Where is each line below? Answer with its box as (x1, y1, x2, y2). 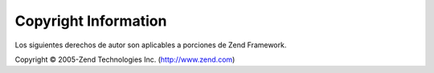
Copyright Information (14, 12, 167, 30)
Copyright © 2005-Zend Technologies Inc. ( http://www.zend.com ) (14, 55, 235, 64)
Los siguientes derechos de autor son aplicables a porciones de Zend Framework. (14, 40, 287, 50)
